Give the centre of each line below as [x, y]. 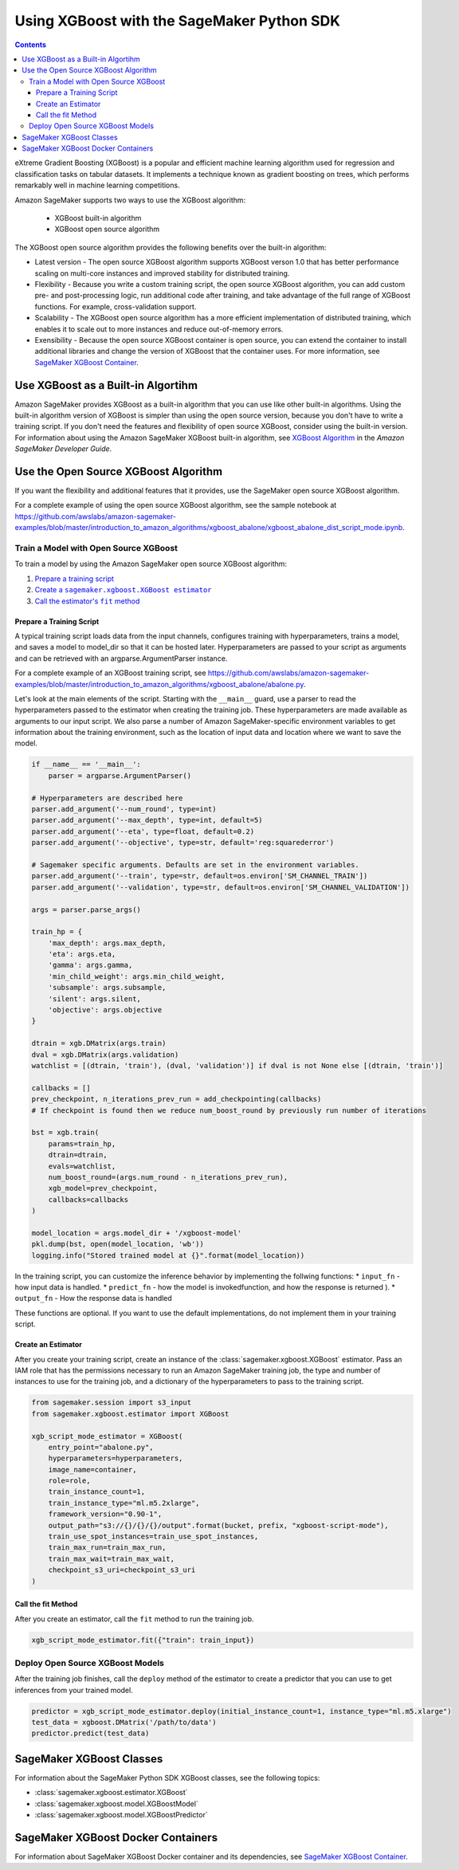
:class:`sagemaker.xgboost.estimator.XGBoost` [111, 1793]
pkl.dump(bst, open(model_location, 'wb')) [118, 1244]
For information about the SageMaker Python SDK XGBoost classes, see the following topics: [167, 1778]
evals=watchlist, [82, 1166]
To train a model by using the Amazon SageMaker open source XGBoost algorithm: [151, 564]
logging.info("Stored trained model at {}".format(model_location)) [168, 1255]
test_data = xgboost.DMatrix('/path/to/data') [124, 1723]
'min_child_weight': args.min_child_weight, [137, 976]
